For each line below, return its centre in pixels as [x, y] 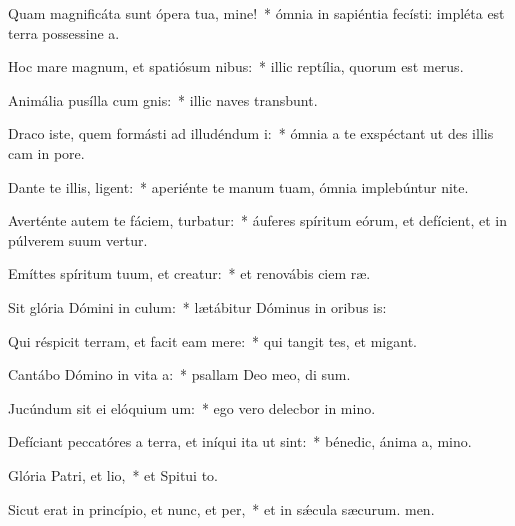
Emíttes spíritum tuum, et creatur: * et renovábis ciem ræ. [189, 273]
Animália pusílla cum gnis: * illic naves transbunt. [163, 99]
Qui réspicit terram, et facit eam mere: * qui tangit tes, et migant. [212, 340]
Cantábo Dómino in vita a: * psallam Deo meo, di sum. [179, 374]
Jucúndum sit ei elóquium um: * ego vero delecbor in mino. [192, 407]
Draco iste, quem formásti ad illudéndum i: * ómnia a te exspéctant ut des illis [251, 133]
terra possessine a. [64, 32]
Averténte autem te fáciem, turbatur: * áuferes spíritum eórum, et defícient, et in [257, 220]
